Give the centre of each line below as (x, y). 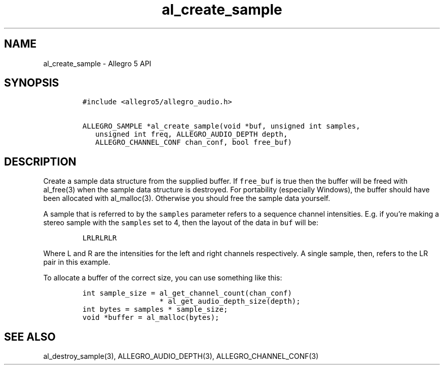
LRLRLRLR (100, 238)
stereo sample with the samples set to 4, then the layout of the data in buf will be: (181, 223)
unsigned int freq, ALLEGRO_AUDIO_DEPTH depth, (192, 134)
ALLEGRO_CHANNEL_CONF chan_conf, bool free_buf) (194, 142)
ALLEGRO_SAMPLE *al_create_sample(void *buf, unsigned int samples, (221, 126)
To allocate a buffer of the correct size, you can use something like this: (163, 278)
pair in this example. (77, 262)
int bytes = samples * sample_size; (155, 310)
